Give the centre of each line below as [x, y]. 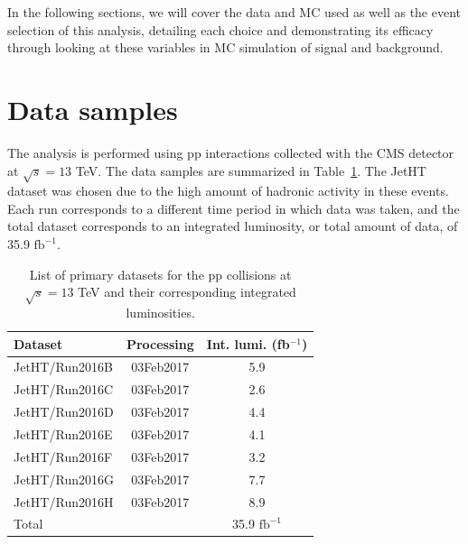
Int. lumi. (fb [248, 343]
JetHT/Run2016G [64, 479]
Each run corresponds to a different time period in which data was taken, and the [234, 208]
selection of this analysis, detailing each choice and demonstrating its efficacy [220, 29]
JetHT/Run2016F [63, 456]
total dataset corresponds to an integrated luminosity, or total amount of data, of [233, 226]
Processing [160, 343]
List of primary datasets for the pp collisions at [160, 274]
